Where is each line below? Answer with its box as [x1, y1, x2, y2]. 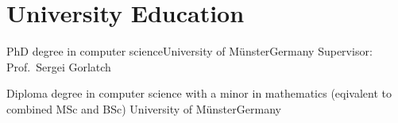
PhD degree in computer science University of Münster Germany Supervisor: [6, 43, 373, 60]
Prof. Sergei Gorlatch [6, 58, 111, 75]
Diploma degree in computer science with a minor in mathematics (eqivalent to [6, 85, 392, 102]
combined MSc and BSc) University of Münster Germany [6, 100, 281, 117]
